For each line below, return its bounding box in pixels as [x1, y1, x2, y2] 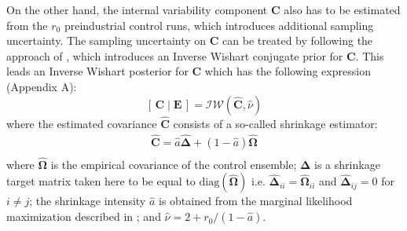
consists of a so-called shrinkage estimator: [173, 115, 378, 131]
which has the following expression [204, 63, 371, 79]
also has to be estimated [284, 2, 401, 17]
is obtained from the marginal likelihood [159, 192, 353, 209]
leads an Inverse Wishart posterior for [6, 63, 189, 79]
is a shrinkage [314, 156, 380, 172]
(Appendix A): [6, 78, 77, 94]
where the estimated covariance [6, 115, 157, 131]
